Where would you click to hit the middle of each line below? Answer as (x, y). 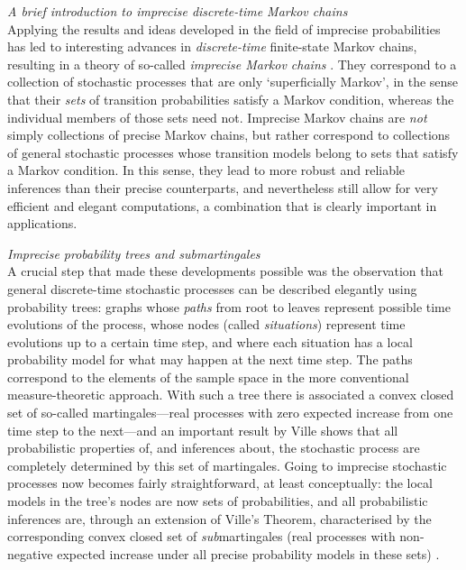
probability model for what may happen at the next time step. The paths (210, 359)
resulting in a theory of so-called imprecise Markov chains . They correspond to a (232, 64)
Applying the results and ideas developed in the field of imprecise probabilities (224, 28)
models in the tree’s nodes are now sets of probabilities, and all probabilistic (218, 501)
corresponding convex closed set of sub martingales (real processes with (201, 536)
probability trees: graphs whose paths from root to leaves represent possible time (229, 306)
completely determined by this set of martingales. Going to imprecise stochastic (227, 465)
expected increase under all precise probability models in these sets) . (248, 553)
